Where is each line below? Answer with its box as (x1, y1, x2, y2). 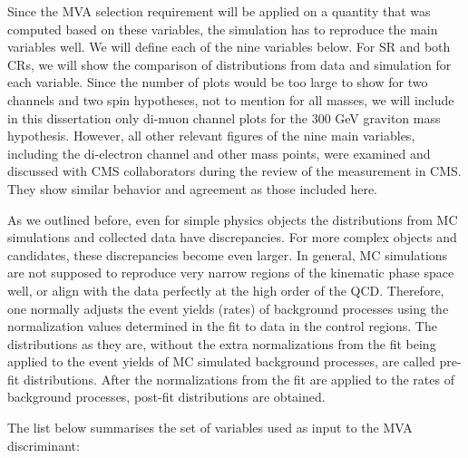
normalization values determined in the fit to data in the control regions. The (7, 317, 437, 336)
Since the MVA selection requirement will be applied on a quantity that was (7, 2, 431, 20)
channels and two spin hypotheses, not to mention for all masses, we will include (7, 90, 454, 109)
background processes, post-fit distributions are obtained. (7, 387, 326, 406)
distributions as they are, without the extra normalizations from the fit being (7, 334, 436, 353)
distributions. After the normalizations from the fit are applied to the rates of (23, 369, 454, 388)
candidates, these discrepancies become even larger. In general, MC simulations (7, 245, 448, 264)
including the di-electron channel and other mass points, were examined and (7, 143, 431, 162)
